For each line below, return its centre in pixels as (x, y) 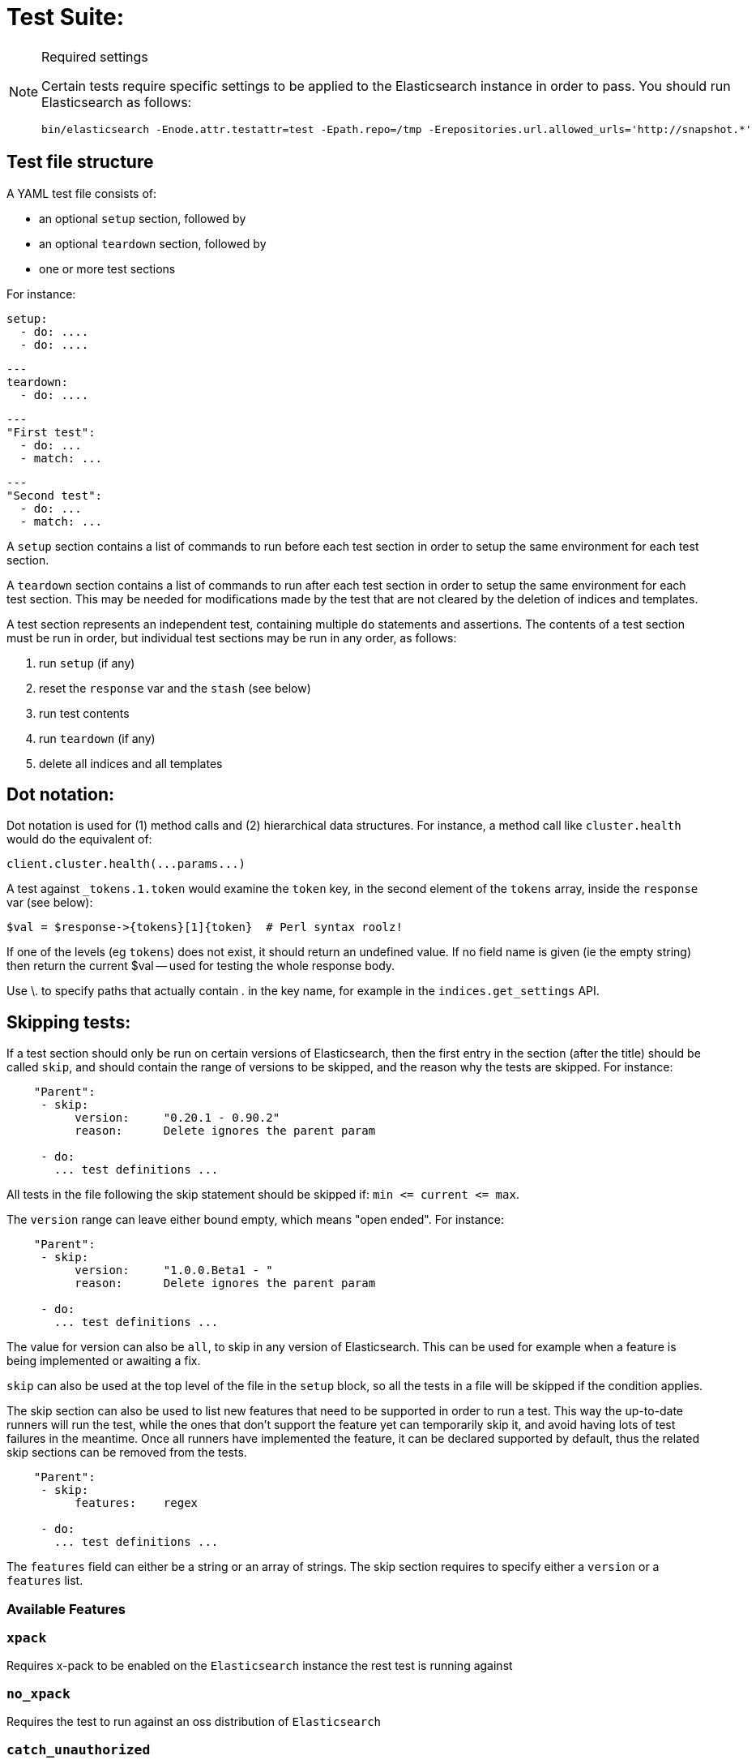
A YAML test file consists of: (82, 193)
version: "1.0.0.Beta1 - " (174, 1270)
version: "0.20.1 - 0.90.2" (177, 1118)
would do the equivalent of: (79, 839)
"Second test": (55, 495)
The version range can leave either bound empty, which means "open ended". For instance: (256, 1220)
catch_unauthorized (79, 1749)
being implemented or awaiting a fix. (104, 1361)
